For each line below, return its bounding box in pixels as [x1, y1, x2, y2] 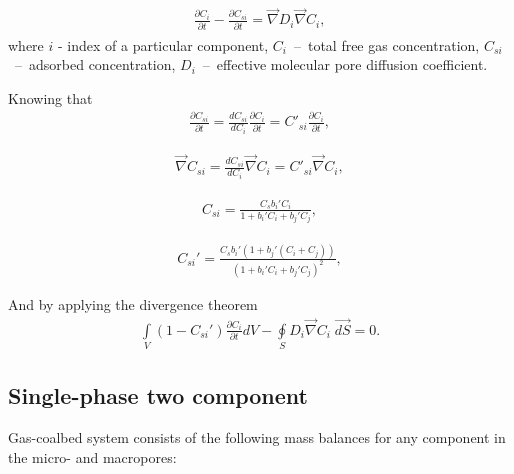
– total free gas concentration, [293, 34, 480, 55]
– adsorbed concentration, [14, 54, 176, 75]
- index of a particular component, [57, 34, 269, 55]
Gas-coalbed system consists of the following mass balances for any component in [8, 427, 506, 448]
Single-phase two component [8, 380, 308, 411]
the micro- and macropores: [8, 446, 177, 467]
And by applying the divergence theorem [8, 293, 258, 314]
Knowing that [8, 87, 93, 108]
